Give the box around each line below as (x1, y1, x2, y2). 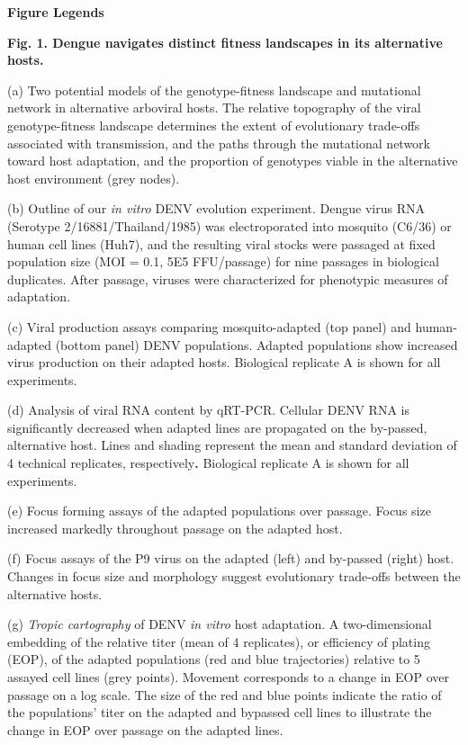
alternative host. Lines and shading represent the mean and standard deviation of (7, 435, 457, 454)
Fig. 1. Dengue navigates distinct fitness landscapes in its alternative (7, 32, 443, 51)
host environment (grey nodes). (7, 168, 180, 187)
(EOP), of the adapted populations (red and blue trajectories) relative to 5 (7, 650, 420, 669)
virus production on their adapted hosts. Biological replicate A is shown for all (7, 353, 441, 372)
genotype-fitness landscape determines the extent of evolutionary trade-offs (7, 115, 420, 134)
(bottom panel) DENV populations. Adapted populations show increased (55, 335, 458, 354)
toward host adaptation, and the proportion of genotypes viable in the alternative (7, 151, 458, 170)
